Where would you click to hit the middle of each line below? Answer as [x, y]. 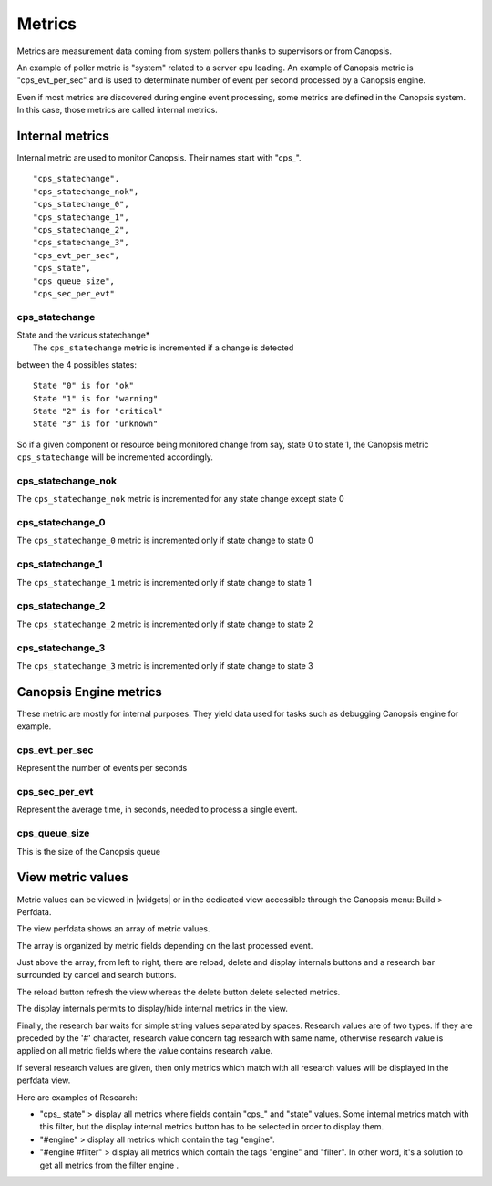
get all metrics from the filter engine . [109, 1165]
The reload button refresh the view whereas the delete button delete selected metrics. [179, 992]
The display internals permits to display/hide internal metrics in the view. [153, 1009]
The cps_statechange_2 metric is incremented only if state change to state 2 [165, 624]
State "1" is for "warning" [96, 398]
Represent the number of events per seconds [102, 768]
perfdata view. [44, 1080]
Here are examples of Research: [77, 1097]
